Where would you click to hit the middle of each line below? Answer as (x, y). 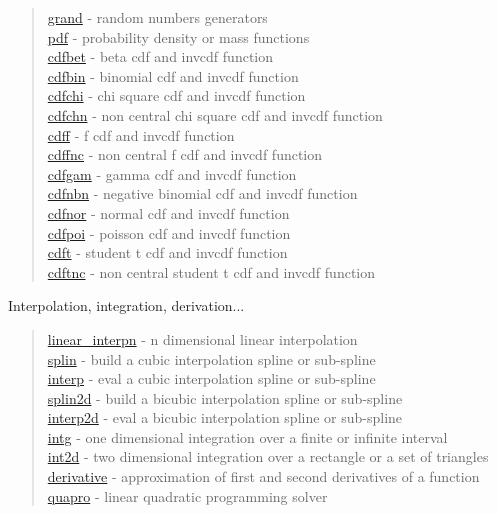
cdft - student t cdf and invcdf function (167, 252)
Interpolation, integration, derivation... (126, 305)
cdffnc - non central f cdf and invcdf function (185, 154)
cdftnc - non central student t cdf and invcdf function (211, 271)
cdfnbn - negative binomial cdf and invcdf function (202, 193)
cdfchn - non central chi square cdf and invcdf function (215, 114)
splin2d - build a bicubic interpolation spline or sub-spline (225, 397)
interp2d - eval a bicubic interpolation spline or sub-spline (225, 417)
